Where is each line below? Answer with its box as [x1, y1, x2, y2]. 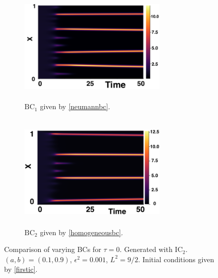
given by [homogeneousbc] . [40, 226, 123, 237]
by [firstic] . [4, 264, 38, 274]
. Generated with [120, 244, 173, 255]
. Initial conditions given [138, 254, 214, 264]
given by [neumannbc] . [40, 101, 111, 112]
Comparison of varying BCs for [4, 244, 101, 255]
